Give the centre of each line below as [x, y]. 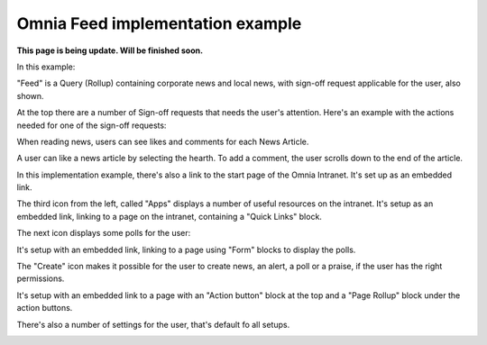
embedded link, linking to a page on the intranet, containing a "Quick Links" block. [169, 216]
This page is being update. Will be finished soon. [110, 50]
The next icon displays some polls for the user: [104, 233]
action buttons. [45, 308]
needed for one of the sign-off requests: [92, 125]
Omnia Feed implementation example [159, 23]
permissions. [41, 278]
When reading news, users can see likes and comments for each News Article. [163, 141]
